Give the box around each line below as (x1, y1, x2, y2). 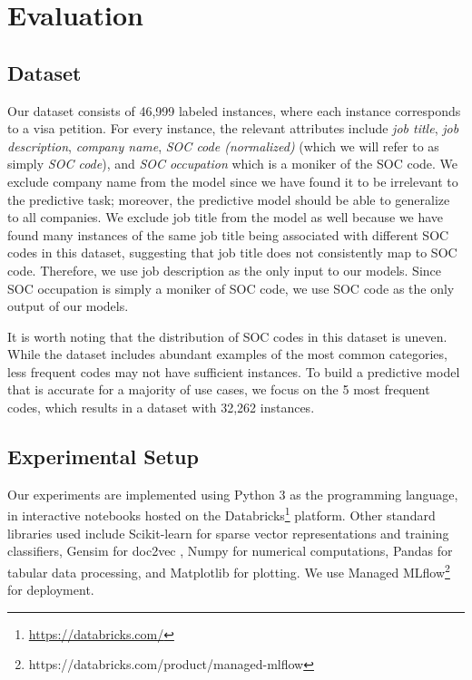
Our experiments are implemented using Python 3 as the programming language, (7, 484, 458, 503)
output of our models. (7, 296, 129, 316)
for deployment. (7, 580, 94, 599)
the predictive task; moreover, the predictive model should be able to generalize (7, 189, 450, 209)
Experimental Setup (7, 442, 199, 471)
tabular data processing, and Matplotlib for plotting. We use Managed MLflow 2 (7, 559, 450, 581)
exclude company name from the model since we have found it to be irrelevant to (7, 171, 458, 190)
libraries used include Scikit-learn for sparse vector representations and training (7, 523, 449, 542)
